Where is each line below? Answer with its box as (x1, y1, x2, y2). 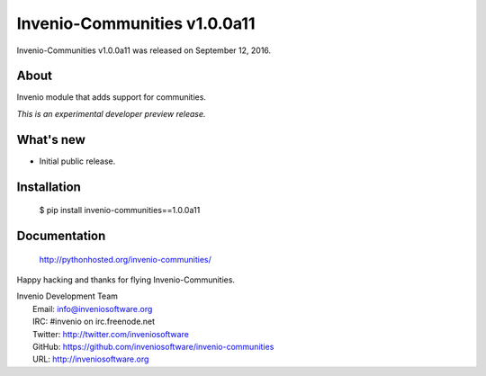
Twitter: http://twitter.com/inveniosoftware (32, 328, 189, 339)
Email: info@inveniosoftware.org (32, 303, 153, 314)
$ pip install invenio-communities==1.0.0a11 (39, 205, 201, 216)
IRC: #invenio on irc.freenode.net (32, 316, 156, 327)
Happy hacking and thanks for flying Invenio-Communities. (16, 274, 236, 285)
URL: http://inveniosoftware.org (32, 354, 149, 364)
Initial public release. (39, 156, 116, 166)
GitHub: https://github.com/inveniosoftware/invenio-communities (32, 341, 274, 352)
